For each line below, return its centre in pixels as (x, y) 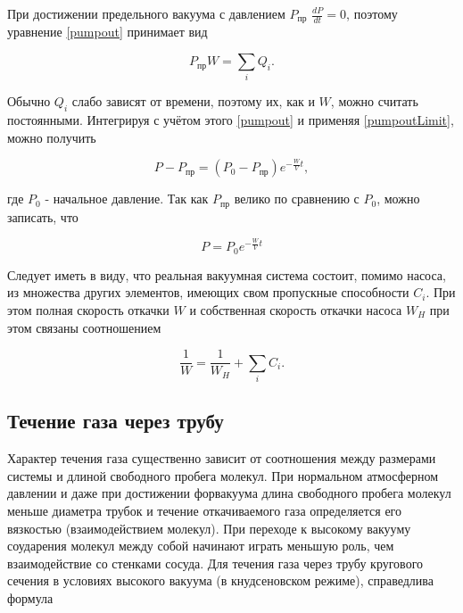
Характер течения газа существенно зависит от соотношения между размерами (222, 458)
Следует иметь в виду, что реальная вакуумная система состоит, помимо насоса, (227, 274)
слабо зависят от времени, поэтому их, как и (193, 101)
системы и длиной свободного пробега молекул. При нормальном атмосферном (223, 475)
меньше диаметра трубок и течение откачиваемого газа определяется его (204, 510)
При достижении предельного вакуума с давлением (146, 13)
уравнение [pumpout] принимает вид (107, 32)
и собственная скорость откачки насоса (296, 309)
